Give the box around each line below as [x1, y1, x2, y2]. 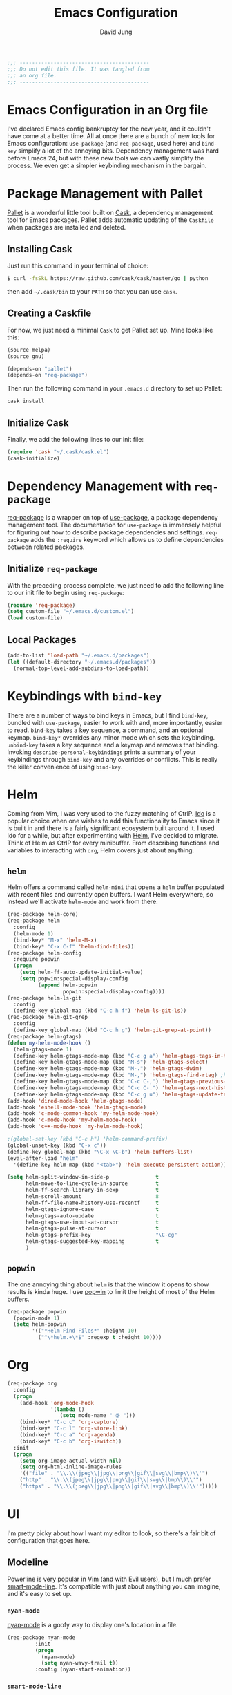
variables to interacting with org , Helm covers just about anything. [7, 846, 195, 854]
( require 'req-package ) [7, 601, 76, 609]
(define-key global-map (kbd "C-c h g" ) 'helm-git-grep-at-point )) [13, 1027, 212, 1033]
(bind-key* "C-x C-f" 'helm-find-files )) [13, 943, 135, 950]
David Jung [99, 28, 133, 36]
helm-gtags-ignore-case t [25, 1206, 159, 1212]
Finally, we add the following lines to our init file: [7, 436, 144, 443]
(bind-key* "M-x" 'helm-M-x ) [13, 937, 97, 944]
